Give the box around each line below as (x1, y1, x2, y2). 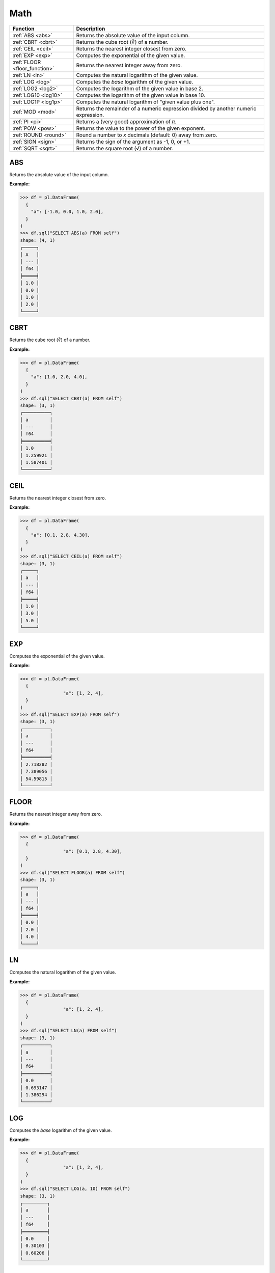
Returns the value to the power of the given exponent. (76, 125, 206, 132)
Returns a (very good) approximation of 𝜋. (76, 118, 177, 125)
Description (76, 25, 105, 32)
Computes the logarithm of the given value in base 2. (76, 85, 204, 92)
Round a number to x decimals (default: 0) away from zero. (76, 131, 217, 139)
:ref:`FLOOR (12, 59, 41, 66)
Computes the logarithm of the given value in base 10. (76, 92, 206, 99)
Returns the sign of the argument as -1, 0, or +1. (76, 138, 190, 145)
